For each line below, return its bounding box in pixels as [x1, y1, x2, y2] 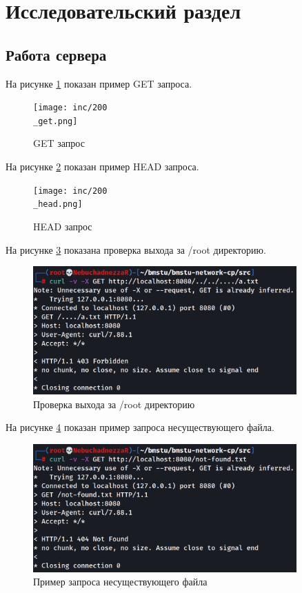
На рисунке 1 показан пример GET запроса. [6, 76, 192, 90]
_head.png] [33, 199, 83, 210]
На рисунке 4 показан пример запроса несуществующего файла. [6, 420, 274, 434]
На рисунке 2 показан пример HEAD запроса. [6, 159, 199, 174]
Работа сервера [6, 43, 107, 65]
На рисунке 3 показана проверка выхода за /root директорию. [6, 242, 266, 257]
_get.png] [33, 116, 78, 126]
